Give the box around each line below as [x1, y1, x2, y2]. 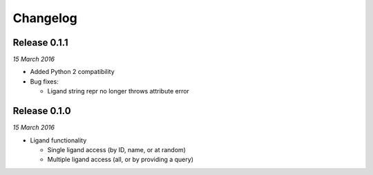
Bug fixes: [30, 77, 59, 86]
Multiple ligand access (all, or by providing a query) [47, 156, 193, 164]
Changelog [12, 10, 77, 26]
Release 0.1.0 [12, 105, 72, 117]
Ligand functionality [30, 136, 87, 145]
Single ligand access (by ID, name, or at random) [47, 145, 186, 154]
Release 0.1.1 [12, 37, 68, 48]
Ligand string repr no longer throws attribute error [47, 87, 190, 95]
